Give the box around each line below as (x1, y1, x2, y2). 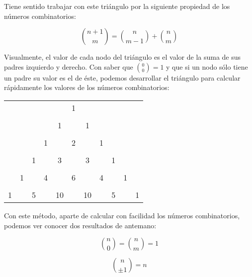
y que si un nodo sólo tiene (166, 61, 248, 72)
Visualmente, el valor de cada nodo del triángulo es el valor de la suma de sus (4, 52, 241, 62)
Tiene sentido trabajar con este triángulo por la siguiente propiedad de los (4, 1, 230, 11)
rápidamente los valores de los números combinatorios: (4, 82, 169, 92)
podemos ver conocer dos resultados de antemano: (4, 220, 157, 230)
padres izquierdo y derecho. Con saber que (4, 61, 133, 72)
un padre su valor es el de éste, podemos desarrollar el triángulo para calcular (4, 72, 241, 83)
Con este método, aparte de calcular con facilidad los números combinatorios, (4, 210, 240, 220)
